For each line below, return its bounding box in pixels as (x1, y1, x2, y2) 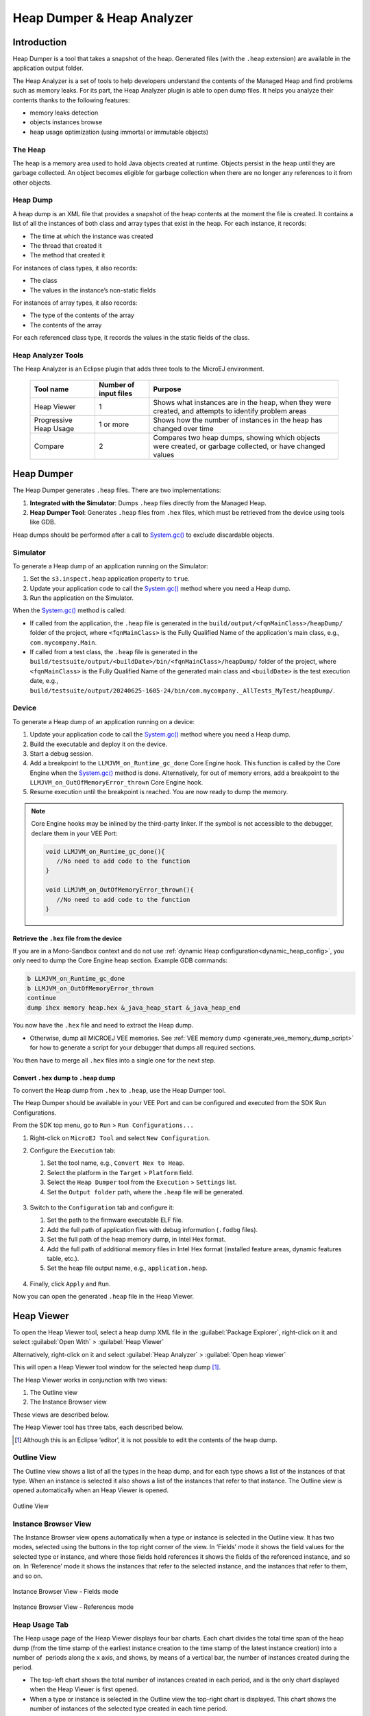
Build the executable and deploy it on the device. (29, 740, 168, 748)
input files (99, 389, 133, 398)
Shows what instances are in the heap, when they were (153, 397, 332, 407)
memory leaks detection (29, 108, 99, 117)
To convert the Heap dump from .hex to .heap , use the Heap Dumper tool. (12, 1087, 226, 1095)
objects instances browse (29, 118, 103, 126)
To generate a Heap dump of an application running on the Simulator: (12, 561, 208, 570)
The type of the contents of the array (29, 311, 135, 319)
